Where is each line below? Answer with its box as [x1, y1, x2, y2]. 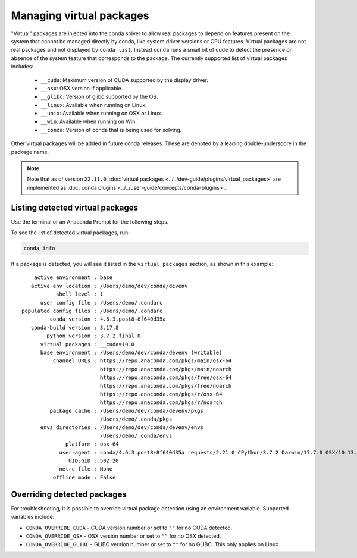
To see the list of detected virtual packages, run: [11, 229, 130, 236]
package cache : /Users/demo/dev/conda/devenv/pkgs [49, 407, 203, 414]
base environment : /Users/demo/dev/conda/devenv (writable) [40, 349, 223, 356]
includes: [11, 63, 34, 70]
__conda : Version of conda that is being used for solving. [40, 126, 182, 133]
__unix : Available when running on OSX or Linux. [40, 110, 163, 117]
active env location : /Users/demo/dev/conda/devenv [30, 283, 188, 289]
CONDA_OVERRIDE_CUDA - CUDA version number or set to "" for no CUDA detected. [26, 524, 233, 531]
